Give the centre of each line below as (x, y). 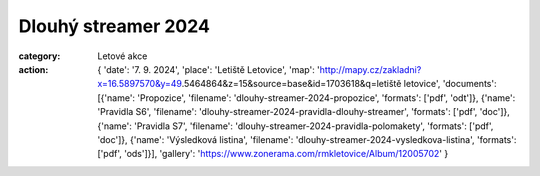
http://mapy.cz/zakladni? (370, 69)
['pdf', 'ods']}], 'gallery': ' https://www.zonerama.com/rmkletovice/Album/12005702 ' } (273, 154)
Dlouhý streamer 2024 (114, 26)
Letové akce (122, 56)
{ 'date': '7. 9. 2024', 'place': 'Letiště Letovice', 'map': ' (208, 69)
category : (39, 56)
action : (33, 69)
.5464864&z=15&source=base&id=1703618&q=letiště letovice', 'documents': (339, 84)
